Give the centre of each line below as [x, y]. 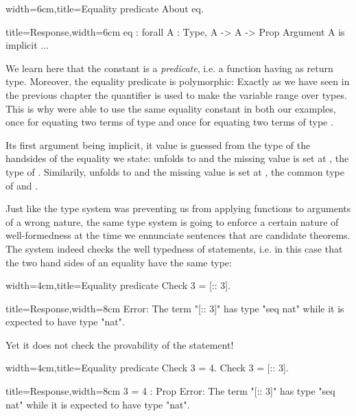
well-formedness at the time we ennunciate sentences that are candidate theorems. [178, 235]
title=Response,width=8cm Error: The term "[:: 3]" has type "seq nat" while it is [175, 308]
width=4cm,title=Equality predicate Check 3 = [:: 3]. [118, 285]
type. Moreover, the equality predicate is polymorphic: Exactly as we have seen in [178, 81]
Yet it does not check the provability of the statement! [120, 344]
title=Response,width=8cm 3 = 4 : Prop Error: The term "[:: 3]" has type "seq [170, 391]
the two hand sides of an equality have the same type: [119, 262]
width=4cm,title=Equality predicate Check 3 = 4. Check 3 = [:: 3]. [147, 368]
